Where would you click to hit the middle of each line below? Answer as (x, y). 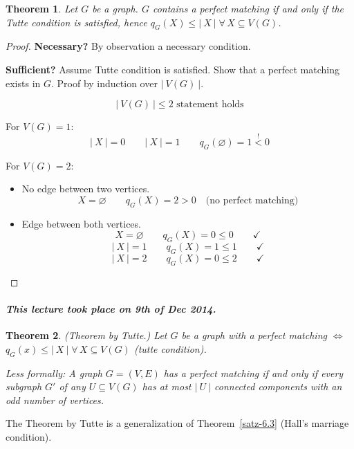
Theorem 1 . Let (42, 8)
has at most (167, 386)
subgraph (24, 386)
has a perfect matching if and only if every (253, 373)
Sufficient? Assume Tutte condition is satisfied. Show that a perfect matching (173, 69)
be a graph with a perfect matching (254, 335)
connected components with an (278, 386)
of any (72, 386)
